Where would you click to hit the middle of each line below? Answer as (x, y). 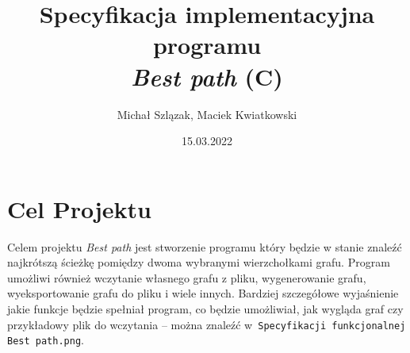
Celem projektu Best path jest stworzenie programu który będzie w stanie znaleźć (205, 246)
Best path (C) (207, 76)
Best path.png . (46, 340)
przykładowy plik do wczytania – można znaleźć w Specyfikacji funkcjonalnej (207, 324)
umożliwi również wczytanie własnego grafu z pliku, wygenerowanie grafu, (187, 277)
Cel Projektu (79, 208)
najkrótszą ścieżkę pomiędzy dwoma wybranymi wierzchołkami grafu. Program (199, 262)
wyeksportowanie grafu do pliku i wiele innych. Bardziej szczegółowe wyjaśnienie (203, 293)
